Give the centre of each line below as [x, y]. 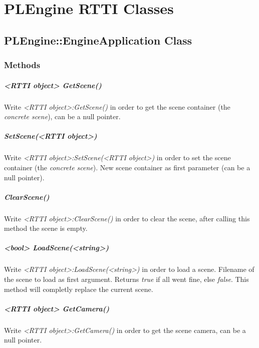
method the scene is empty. [46, 228]
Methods [22, 65]
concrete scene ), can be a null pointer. [62, 116]
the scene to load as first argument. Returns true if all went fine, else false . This [126, 279]
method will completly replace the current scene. [79, 289]
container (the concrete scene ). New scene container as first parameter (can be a [127, 167]
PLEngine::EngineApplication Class [98, 40]
